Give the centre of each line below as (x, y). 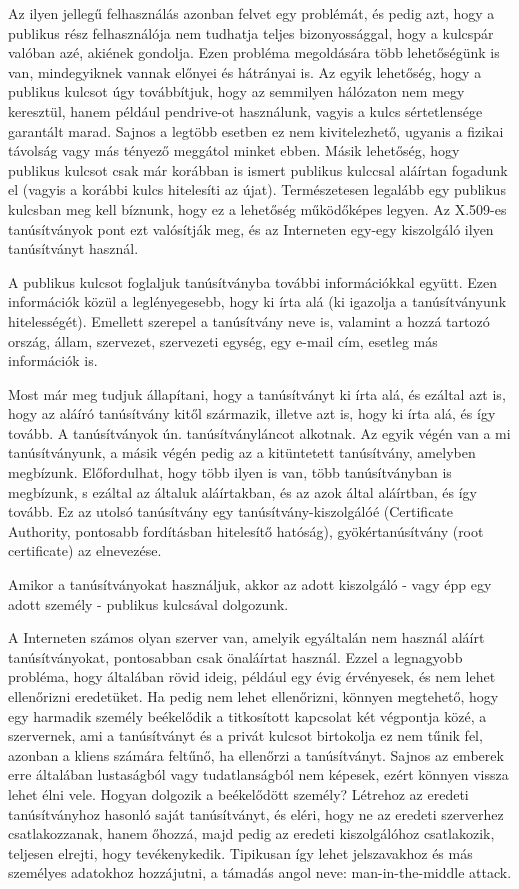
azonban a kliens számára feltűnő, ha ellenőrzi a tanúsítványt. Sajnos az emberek (256, 754)
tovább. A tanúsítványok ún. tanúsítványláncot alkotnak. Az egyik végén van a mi (259, 432)
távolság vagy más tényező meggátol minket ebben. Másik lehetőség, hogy (234, 150)
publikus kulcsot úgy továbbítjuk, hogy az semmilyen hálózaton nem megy (236, 91)
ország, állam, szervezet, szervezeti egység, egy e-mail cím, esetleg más (223, 340)
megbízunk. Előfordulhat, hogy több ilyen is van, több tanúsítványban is (230, 472)
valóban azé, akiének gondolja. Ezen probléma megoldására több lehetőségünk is (254, 52)
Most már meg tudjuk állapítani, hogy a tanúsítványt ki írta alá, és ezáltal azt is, (257, 393)
